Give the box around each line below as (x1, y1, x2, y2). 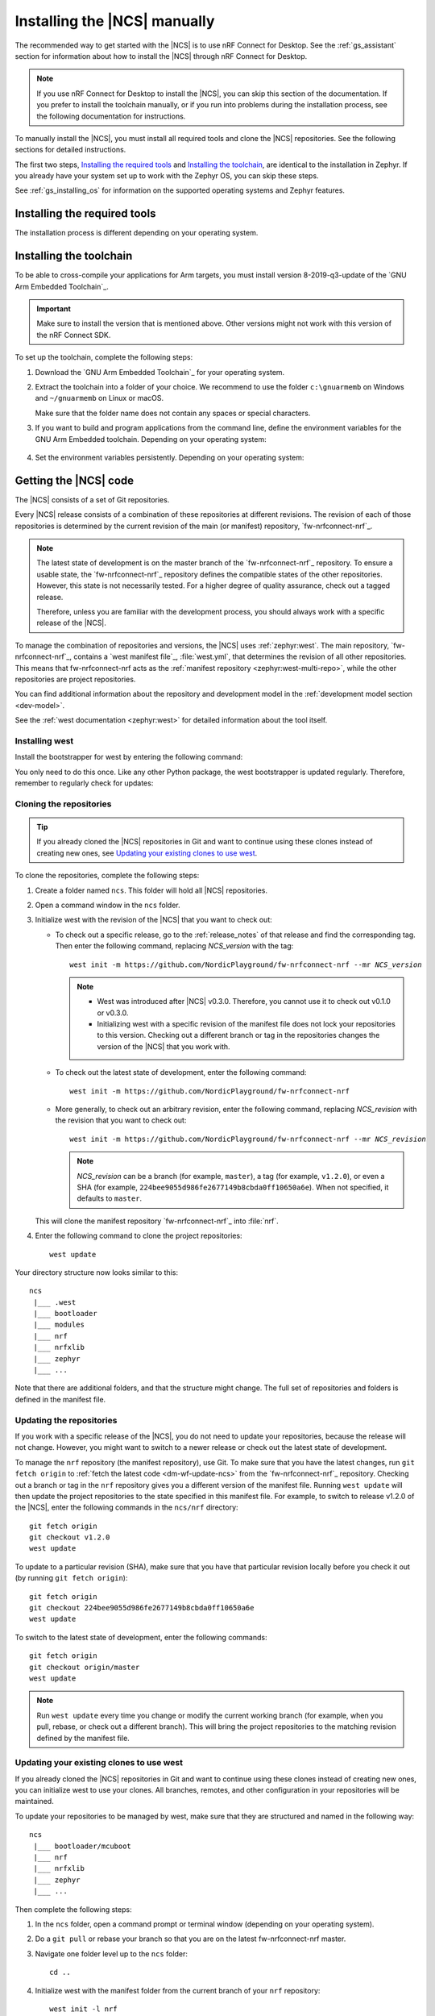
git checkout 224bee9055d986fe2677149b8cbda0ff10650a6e (29, 1603, 255, 1613)
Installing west (14, 735, 74, 746)
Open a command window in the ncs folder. (35, 900, 180, 910)
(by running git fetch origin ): (14, 1573, 128, 1583)
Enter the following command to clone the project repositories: (35, 1231, 242, 1241)
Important (36, 304, 72, 314)
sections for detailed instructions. (14, 145, 126, 155)
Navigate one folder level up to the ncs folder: (35, 1948, 188, 1959)
